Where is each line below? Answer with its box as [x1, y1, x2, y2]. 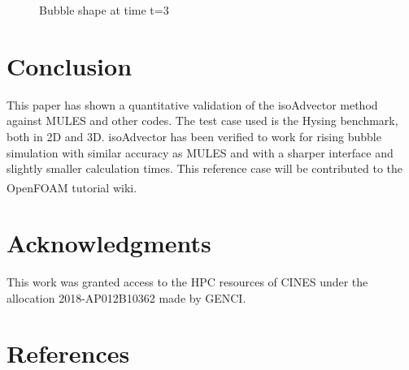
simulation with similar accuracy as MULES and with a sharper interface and [7, 144, 394, 161]
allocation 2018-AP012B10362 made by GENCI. [7, 289, 246, 306]
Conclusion [7, 49, 133, 82]
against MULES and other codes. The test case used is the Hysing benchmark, [7, 112, 398, 129]
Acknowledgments [7, 226, 211, 260]
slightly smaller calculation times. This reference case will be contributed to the [7, 160, 403, 177]
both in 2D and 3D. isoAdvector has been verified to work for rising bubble [7, 127, 381, 144]
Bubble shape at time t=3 [39, 2, 169, 18]
